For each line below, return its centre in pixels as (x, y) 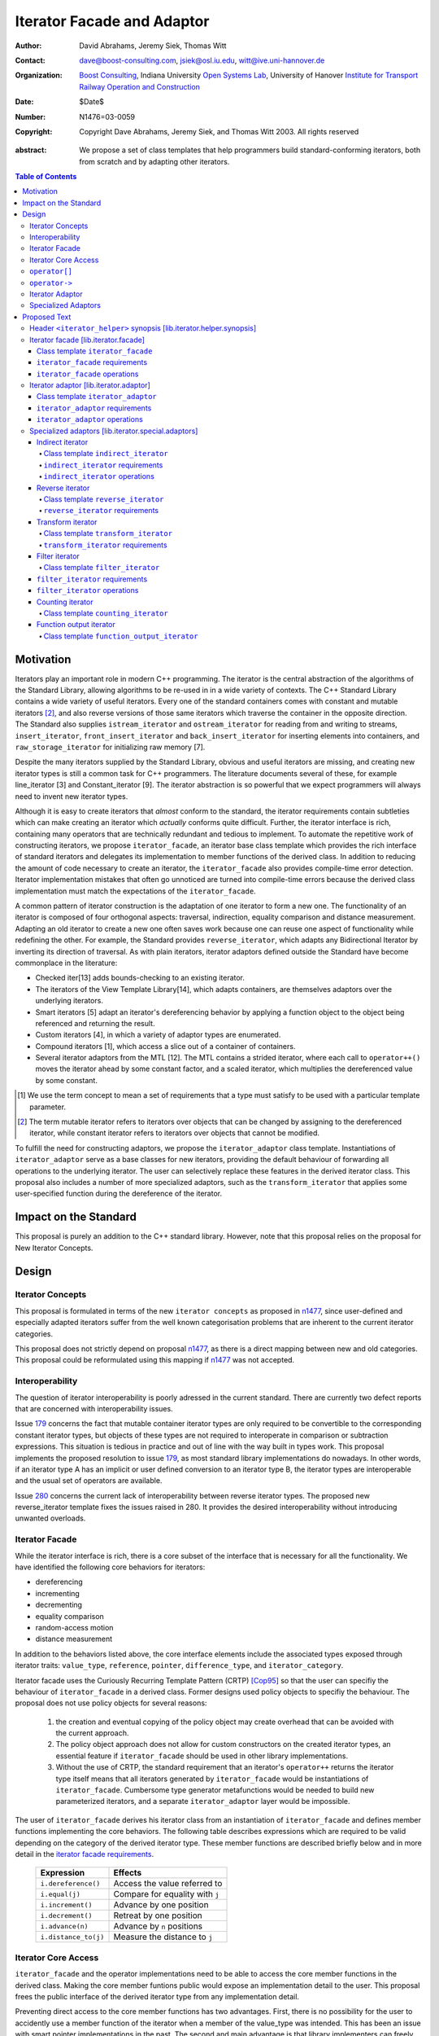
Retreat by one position (158, 1915)
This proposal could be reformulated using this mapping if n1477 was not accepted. (155, 1360)
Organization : (39, 75)
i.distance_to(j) (72, 1937)
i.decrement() (66, 1915)
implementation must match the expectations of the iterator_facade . (135, 891)
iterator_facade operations (88, 374)
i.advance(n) (64, 1926)
